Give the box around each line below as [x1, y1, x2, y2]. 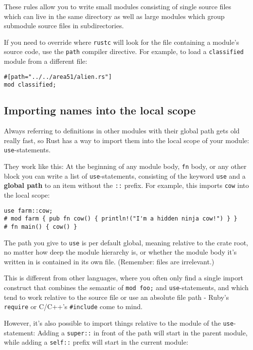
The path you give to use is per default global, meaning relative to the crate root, [4, 237, 249, 247]
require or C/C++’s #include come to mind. [4, 301, 143, 312]
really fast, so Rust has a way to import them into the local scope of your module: [4, 135, 249, 145]
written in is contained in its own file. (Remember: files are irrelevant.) [4, 256, 215, 266]
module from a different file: [4, 56, 88, 66]
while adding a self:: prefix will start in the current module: [4, 337, 188, 347]
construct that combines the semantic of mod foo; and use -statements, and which [4, 282, 249, 293]
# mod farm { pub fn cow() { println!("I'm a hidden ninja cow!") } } [4, 215, 237, 222]
